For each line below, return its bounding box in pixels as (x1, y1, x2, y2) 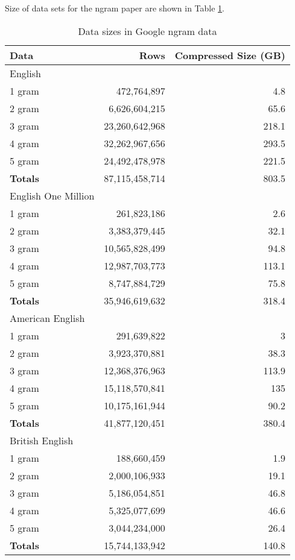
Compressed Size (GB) (174, 48, 286, 62)
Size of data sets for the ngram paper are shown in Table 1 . (5, 2, 224, 14)
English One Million (10, 188, 95, 203)
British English (10, 433, 74, 447)
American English (10, 310, 85, 325)
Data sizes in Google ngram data (78, 24, 217, 38)
